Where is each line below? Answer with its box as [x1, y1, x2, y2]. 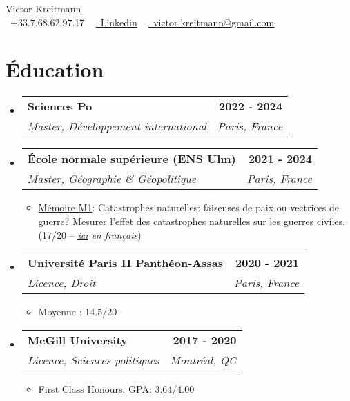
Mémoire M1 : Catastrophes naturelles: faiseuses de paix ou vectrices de [38, 200, 340, 215]
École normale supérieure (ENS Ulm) [27, 150, 236, 167]
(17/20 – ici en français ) [38, 227, 142, 242]
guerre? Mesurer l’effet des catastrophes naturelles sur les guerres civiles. [38, 213, 345, 228]
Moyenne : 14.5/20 [38, 304, 117, 319]
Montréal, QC [170, 351, 237, 368]
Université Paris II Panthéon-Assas [27, 255, 223, 271]
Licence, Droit [27, 275, 96, 291]
